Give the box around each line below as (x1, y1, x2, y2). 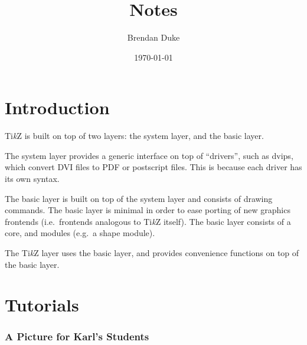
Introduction (5, 95, 110, 120)
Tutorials (5, 293, 79, 317)
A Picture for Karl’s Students (5, 329, 149, 344)
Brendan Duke (127, 31, 180, 44)
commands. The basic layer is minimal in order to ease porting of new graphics (5, 204, 290, 216)
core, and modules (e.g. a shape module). (5, 227, 155, 239)
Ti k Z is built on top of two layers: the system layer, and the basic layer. (5, 130, 264, 142)
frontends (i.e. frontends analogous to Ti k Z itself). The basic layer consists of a (5, 215, 291, 227)
